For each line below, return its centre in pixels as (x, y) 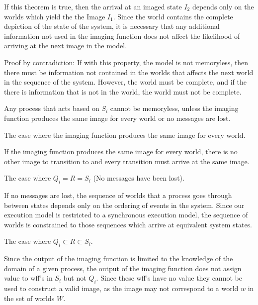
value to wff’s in (28, 278)
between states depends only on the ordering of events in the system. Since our (124, 205)
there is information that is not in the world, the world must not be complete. (123, 91)
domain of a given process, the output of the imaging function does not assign (123, 268)
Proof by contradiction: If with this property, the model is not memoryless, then (126, 62)
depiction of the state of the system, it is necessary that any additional (112, 26)
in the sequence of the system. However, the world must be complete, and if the (125, 82)
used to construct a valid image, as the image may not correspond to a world (121, 288)
